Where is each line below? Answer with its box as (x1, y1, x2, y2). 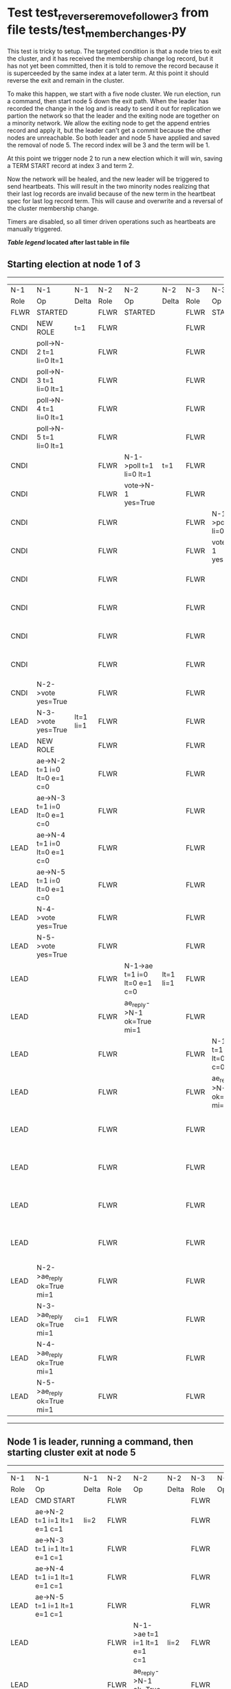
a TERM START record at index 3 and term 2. (7, 162, 134, 170)
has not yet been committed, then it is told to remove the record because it (7, 62, 219, 70)
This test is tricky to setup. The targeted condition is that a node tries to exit (7, 47, 222, 56)
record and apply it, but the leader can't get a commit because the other (7, 126, 212, 135)
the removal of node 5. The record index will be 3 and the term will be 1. (7, 141, 210, 149)
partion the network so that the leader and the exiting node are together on (7, 112, 219, 120)
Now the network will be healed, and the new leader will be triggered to (7, 175, 210, 183)
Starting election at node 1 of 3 (7, 258, 141, 270)
